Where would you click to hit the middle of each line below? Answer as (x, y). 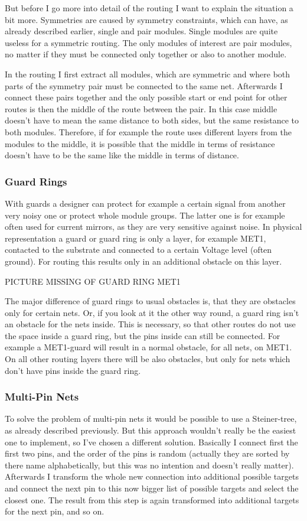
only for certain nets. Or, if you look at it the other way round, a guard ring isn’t (152, 312)
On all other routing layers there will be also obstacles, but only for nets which (148, 359)
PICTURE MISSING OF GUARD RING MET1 (93, 281)
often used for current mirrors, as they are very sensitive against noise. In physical (153, 227)
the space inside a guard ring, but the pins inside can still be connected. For (143, 335)
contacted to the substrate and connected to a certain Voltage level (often (138, 250)
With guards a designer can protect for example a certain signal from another (145, 203)
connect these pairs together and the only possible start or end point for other (146, 97)
